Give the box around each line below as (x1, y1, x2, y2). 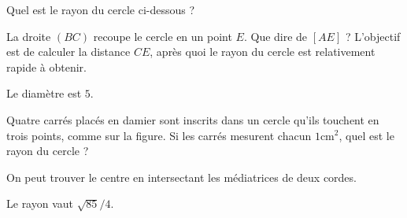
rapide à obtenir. (6, 58, 87, 75)
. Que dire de (243, 28, 308, 44)
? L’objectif (345, 28, 401, 44)
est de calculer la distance (6, 43, 131, 60)
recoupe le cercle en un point (93, 28, 232, 44)
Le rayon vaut (6, 195, 74, 212)
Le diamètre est (6, 85, 82, 102)
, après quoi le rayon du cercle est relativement (150, 43, 376, 60)
